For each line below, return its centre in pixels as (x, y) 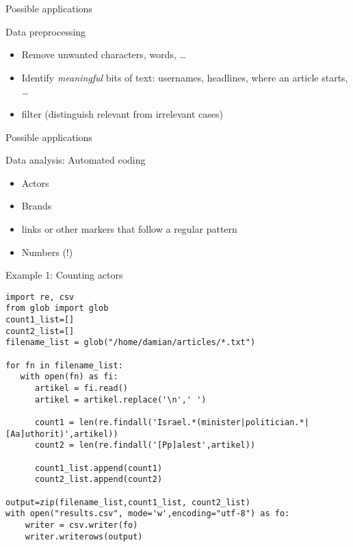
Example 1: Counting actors (64, 275)
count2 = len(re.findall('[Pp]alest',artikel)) (145, 445)
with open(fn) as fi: (69, 377)
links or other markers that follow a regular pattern (129, 228)
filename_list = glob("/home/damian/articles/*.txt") (131, 343)
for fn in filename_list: (64, 365)
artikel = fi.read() (81, 388)
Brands (37, 206)
